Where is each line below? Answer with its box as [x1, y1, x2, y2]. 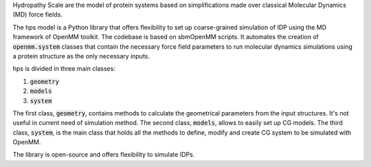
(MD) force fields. [12, 10, 63, 19]
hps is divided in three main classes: [12, 65, 116, 73]
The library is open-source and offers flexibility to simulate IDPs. [12, 151, 195, 159]
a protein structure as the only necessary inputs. [12, 52, 150, 60]
